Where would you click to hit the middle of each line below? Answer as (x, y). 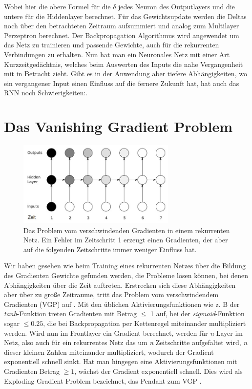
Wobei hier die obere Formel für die (57, 6)
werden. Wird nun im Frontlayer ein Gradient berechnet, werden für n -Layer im (124, 333)
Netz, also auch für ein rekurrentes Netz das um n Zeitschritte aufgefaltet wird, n (126, 342)
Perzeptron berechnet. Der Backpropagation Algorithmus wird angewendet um (122, 35)
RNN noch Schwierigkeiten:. (46, 93)
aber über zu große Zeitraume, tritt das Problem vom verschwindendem (111, 294)
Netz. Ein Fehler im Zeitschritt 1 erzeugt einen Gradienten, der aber (126, 240)
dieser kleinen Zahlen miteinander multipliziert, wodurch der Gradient (109, 352)
